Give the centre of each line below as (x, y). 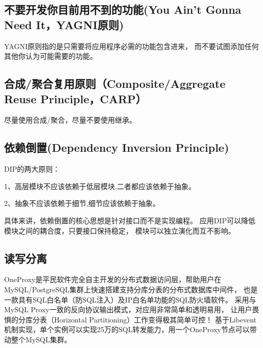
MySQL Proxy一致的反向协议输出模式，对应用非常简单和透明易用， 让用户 (128, 309)
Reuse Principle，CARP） (75, 98)
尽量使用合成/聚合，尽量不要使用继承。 (70, 120)
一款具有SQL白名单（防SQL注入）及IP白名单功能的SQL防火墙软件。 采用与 (130, 299)
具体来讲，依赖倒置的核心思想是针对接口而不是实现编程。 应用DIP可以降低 (130, 220)
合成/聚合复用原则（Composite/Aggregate (115, 84)
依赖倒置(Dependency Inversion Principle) (117, 147)
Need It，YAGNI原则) (64, 24)
